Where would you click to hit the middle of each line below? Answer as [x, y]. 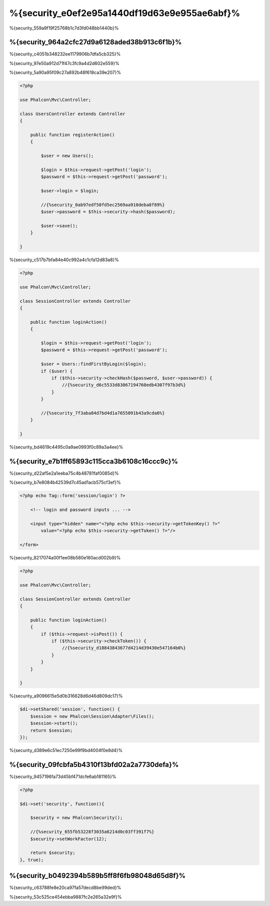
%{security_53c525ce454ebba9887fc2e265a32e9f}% [65, 897]
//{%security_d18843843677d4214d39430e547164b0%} [124, 648]
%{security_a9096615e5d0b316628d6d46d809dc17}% [66, 696]
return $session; [51, 730]
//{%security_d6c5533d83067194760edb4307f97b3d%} [124, 385]
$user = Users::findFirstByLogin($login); [94, 364]
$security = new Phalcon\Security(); [76, 818]
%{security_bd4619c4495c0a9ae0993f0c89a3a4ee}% [66, 447]
